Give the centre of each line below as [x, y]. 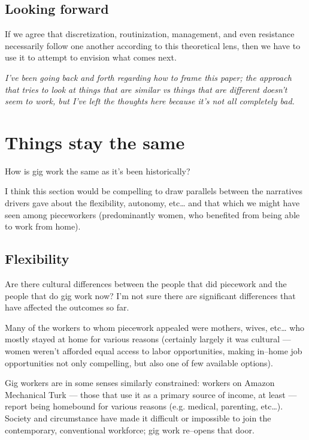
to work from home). [43, 226]
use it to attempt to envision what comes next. [91, 57]
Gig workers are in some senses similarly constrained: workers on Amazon [140, 383]
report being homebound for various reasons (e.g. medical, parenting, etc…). [144, 406]
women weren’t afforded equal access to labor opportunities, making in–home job [154, 351]
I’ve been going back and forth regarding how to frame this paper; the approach [148, 77]
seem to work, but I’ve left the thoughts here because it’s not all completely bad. [150, 101]
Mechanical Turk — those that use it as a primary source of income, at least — [151, 394]
